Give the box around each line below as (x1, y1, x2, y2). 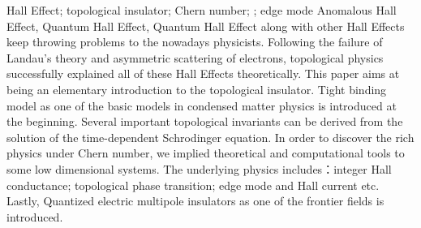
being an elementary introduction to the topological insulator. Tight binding (6, 80, 387, 97)
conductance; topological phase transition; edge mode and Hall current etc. (6, 176, 380, 193)
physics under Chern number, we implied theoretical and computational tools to (6, 144, 405, 161)
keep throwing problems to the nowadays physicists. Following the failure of (6, 33, 383, 50)
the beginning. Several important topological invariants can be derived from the (6, 113, 403, 130)
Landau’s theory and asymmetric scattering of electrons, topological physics (6, 49, 384, 66)
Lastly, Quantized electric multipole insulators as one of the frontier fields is (6, 192, 384, 209)
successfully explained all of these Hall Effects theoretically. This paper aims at (6, 65, 400, 82)
